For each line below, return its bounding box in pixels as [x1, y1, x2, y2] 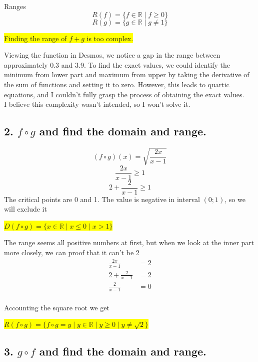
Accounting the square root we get [4, 302, 109, 312]
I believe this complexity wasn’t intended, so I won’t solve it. [4, 99, 190, 109]
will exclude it [4, 204, 47, 214]
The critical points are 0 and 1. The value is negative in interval [4, 194, 200, 204]
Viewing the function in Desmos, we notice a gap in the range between [4, 50, 220, 60]
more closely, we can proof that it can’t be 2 [4, 247, 139, 257]
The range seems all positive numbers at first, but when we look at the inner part [4, 237, 254, 248]
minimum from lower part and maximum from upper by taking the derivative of [4, 69, 249, 80]
